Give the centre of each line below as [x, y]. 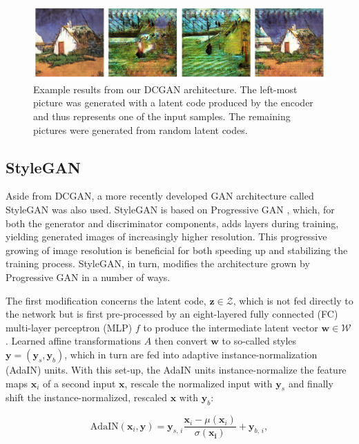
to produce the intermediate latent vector [231, 327]
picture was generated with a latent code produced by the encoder [173, 103]
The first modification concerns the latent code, [106, 300]
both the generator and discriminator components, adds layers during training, [172, 223]
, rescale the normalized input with [198, 383]
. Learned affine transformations [74, 341]
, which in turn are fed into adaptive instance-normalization [191, 354]
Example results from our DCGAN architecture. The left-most [165, 89]
